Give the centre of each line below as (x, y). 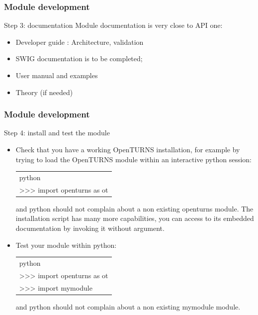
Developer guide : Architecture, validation (80, 42)
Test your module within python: (66, 245)
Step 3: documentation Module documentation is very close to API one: (113, 25)
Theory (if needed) (44, 92)
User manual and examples (57, 75)
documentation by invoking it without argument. (90, 228)
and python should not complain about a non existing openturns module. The (134, 208)
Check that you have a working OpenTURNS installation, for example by (128, 149)
